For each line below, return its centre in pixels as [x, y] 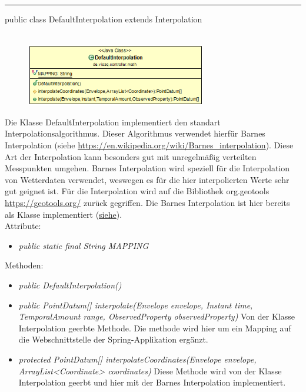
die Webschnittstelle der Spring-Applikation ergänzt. [113, 339]
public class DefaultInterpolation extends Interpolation [104, 19]
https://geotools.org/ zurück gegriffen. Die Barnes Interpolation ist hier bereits [147, 202]
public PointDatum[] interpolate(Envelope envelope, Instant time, [136, 305]
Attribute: [23, 226]
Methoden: [24, 265]
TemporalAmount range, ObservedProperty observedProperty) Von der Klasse [157, 316]
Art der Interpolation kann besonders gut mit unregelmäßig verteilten [131, 156]
